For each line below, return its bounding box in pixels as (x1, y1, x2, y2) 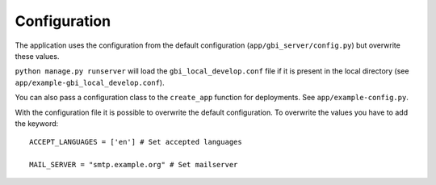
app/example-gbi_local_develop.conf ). (15, 78, 165, 87)
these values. (15, 51, 60, 61)
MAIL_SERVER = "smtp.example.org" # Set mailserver (29, 160, 238, 170)
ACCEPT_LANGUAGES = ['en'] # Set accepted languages (29, 137, 242, 147)
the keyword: (15, 118, 59, 128)
